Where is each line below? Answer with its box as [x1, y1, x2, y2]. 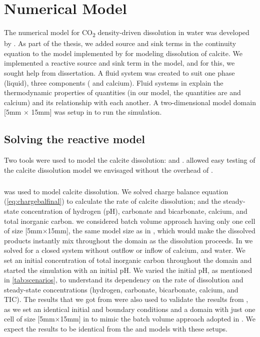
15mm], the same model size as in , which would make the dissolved [47, 225, 255, 236]
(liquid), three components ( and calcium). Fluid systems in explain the [4, 77, 223, 88]
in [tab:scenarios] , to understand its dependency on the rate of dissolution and [4, 274, 243, 285]
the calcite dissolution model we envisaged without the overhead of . [4, 164, 213, 175]
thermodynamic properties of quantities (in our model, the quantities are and [4, 87, 241, 98]
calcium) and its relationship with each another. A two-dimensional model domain [4, 97, 256, 107]
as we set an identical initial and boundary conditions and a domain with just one [4, 303, 255, 314]
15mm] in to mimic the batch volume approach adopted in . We [60, 313, 255, 324]
